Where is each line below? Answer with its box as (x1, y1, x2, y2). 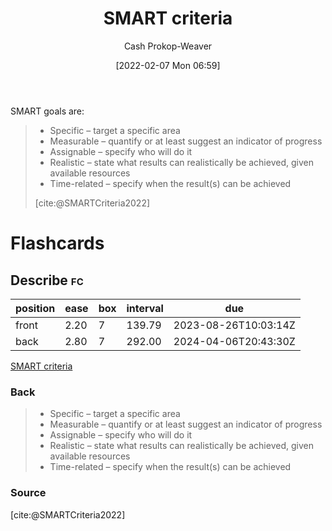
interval (126, 301, 164, 315)
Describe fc (10, 272, 84, 289)
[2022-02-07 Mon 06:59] (115, 59, 221, 71)
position (15, 301, 56, 315)
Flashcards (10, 232, 105, 255)
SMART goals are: (10, 105, 85, 117)
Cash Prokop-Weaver (123, 40, 213, 52)
